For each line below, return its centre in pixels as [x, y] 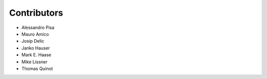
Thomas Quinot [37, 68]
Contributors [36, 13]
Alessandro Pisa [38, 27]
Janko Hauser [36, 48]
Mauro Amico [35, 34]
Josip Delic [33, 41]
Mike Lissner [35, 62]
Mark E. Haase [36, 55]
